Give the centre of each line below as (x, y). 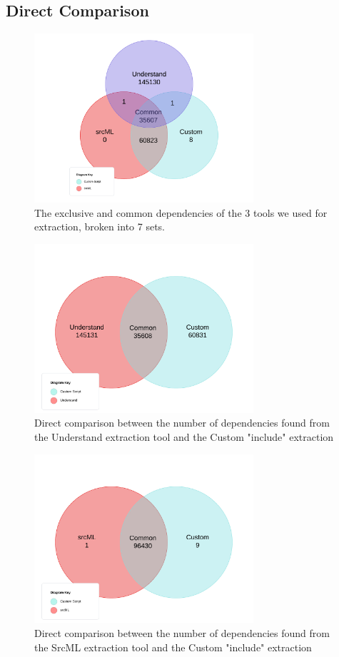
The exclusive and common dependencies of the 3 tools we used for (181, 212)
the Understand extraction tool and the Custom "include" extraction (184, 436)
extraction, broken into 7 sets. (100, 226)
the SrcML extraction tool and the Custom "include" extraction (173, 647)
